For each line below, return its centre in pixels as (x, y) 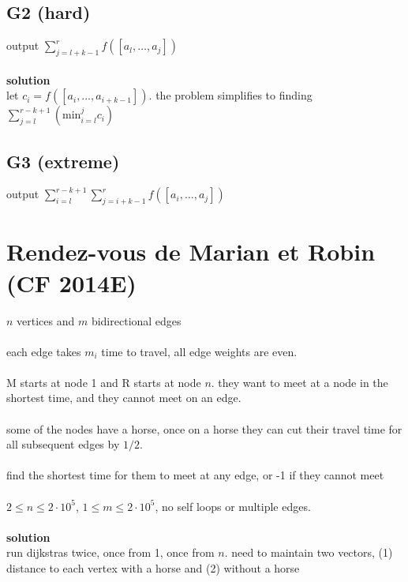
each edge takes (44, 351)
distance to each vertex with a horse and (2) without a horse (153, 568)
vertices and (46, 320)
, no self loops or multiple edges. (233, 506)
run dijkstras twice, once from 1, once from (110, 552)
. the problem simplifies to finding (230, 95)
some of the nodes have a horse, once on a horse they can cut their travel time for (204, 428)
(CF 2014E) (71, 282)
